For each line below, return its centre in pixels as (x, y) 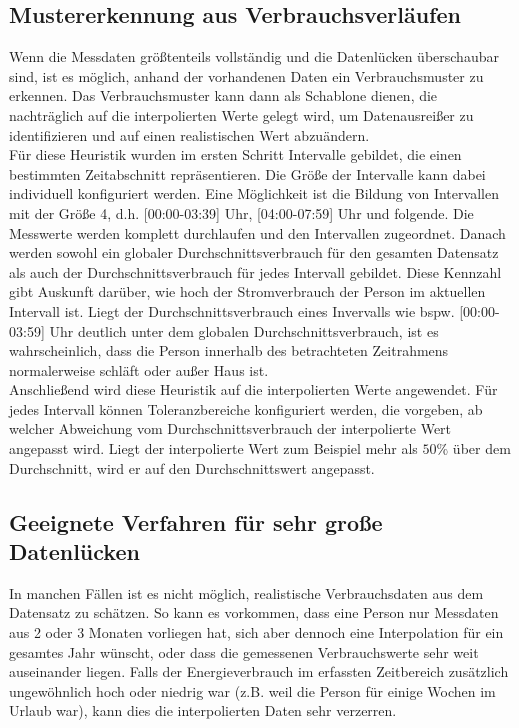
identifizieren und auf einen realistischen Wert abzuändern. (189, 134)
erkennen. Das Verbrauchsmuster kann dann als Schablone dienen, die (223, 95)
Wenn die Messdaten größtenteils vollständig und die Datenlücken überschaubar (254, 56)
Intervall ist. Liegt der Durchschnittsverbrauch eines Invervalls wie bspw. (232, 310)
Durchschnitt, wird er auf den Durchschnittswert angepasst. (192, 467)
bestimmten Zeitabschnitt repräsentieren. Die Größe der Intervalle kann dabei (247, 173)
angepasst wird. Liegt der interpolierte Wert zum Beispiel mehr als (213, 448)
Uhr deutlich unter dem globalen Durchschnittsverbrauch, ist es (244, 330)
